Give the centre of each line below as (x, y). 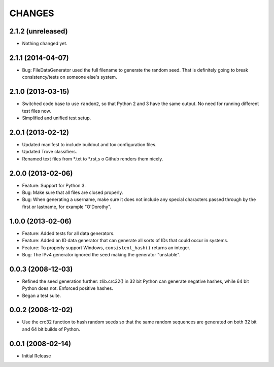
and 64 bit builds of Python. (51, 329)
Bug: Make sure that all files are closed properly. (73, 192)
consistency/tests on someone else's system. (70, 77)
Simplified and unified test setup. (57, 118)
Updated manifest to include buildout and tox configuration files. (89, 144)
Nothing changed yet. (45, 44)
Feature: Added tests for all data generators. (68, 233)
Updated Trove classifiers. (49, 152)
